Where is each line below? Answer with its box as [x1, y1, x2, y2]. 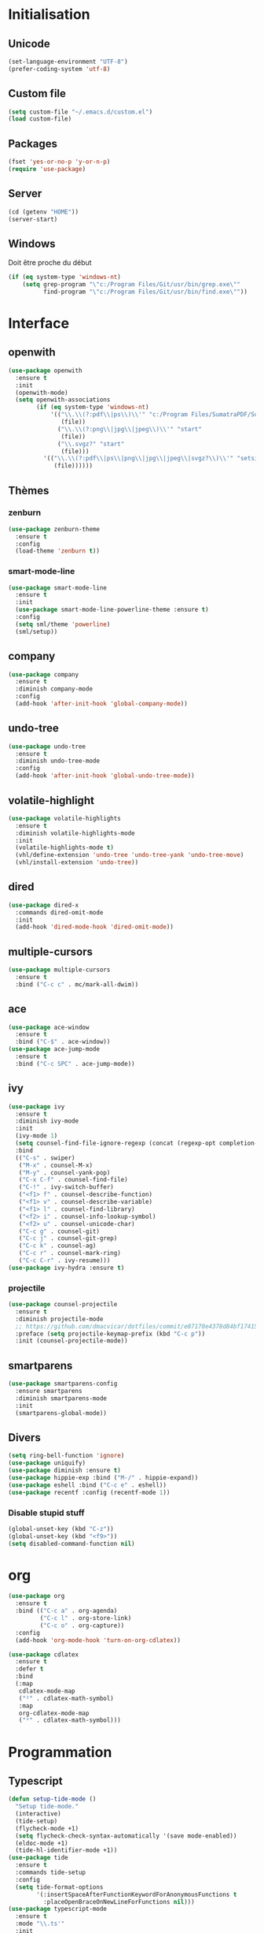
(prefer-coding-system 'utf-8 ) [8, 65, 111, 73]
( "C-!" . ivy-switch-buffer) [18, 1183, 114, 1191]
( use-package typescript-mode [8, 1905, 108, 1913]
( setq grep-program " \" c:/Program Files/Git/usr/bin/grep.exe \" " [22, 281, 241, 289]
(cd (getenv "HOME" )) [8, 207, 79, 216]
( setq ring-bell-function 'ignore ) [8, 1452, 125, 1460]
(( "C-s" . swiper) [15, 1153, 76, 1162]
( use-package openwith [8, 367, 82, 374]
